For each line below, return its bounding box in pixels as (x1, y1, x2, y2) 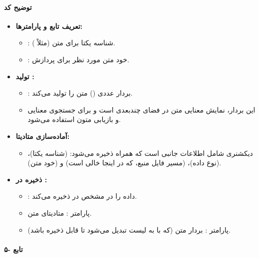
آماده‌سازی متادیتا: (15, 130, 70, 141)
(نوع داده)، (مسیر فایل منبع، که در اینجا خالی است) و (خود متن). (27, 157, 222, 168)
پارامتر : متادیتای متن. (27, 207, 92, 218)
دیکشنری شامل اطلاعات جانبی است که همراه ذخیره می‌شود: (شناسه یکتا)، (27, 147, 253, 158)
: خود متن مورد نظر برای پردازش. (27, 54, 129, 64)
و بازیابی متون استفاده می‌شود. (27, 114, 121, 125)
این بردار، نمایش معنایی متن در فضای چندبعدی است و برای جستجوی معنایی (27, 104, 256, 115)
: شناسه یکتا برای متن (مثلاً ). (27, 37, 115, 48)
